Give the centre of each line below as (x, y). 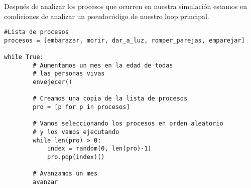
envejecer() (53, 82)
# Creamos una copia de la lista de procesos (110, 99)
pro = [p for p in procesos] (81, 107)
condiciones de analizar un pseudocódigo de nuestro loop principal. (107, 16)
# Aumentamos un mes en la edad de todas (103, 65)
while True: (24, 57)
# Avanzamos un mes (65, 174)
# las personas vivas (69, 74)
